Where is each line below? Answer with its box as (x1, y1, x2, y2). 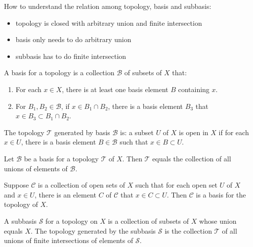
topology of (4, 199, 38, 209)
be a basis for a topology (24, 153, 99, 163)
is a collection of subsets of (108, 215, 189, 226)
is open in (179, 127, 209, 137)
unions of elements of (4, 163, 68, 173)
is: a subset (120, 127, 154, 137)
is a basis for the (196, 189, 246, 199)
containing (178, 84, 210, 94)
